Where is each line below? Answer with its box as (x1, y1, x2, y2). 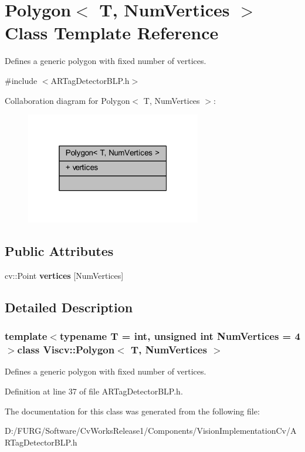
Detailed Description (5, 298, 133, 316)
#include (5, 74, 38, 86)
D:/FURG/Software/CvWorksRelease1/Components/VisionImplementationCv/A (5, 424, 297, 437)
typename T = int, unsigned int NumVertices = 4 (59, 329, 300, 343)
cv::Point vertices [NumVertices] (5, 269, 124, 281)
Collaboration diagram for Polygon (5, 94, 130, 106)
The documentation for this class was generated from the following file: (5, 404, 260, 417)
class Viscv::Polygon (17, 342, 115, 357)
